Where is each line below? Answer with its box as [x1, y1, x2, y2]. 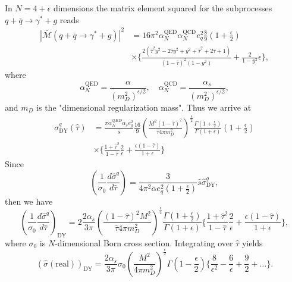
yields [241, 236, 263, 249]
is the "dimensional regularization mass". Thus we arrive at [36, 101, 252, 113]
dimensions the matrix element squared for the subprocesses [53, 2, 272, 14]
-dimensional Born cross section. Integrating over [55, 236, 233, 249]
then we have [5, 195, 53, 207]
